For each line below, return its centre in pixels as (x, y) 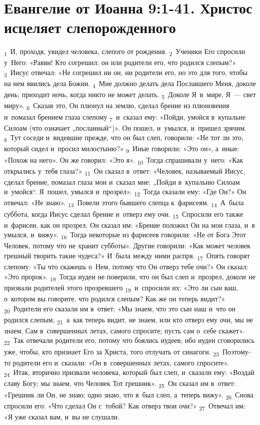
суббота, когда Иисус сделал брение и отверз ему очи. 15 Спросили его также (124, 214)
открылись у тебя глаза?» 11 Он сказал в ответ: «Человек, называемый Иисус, (125, 171)
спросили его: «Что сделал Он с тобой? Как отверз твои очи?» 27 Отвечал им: (125, 406)
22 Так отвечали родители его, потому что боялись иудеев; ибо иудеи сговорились (129, 341)
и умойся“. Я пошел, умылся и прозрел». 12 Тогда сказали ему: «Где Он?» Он (125, 192)
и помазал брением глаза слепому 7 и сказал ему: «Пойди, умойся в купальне (125, 117)
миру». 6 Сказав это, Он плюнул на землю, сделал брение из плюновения (117, 106)
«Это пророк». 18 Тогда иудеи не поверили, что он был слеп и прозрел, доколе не (130, 277)
